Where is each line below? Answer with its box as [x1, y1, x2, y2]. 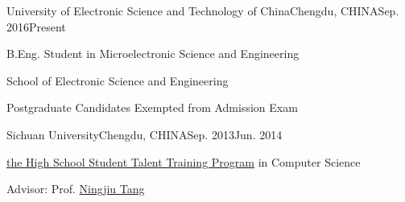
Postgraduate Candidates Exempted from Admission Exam [6, 99, 298, 116]
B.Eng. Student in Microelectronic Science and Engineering [6, 45, 300, 62]
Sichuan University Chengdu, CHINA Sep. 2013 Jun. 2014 [6, 126, 283, 142]
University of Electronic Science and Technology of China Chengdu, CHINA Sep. [6, 2, 399, 19]
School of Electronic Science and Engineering [6, 72, 229, 89]
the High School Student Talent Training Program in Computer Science [6, 153, 361, 170]
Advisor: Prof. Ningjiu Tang [6, 180, 145, 197]
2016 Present [6, 18, 66, 35]
